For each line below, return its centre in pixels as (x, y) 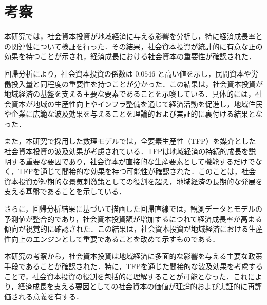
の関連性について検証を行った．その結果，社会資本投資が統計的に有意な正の (133, 46)
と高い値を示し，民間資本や (204, 73)
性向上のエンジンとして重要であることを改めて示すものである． (112, 239)
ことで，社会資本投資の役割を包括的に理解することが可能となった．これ (126, 276)
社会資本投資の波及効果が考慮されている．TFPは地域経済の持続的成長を (127, 151)
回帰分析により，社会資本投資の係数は (69, 73)
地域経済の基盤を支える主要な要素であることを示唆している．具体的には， (130, 94)
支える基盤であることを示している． (65, 191)
